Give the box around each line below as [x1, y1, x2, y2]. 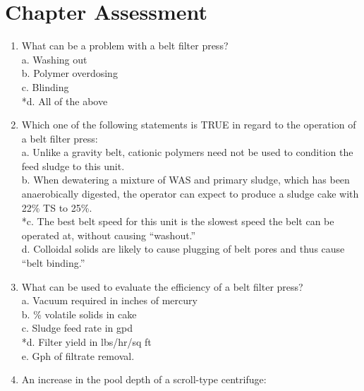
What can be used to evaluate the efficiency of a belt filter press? [21, 279, 303, 294]
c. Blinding [21, 79, 69, 94]
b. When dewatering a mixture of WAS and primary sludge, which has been [21, 172, 350, 187]
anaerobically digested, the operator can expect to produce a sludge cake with [21, 186, 359, 201]
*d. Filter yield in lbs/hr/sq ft [21, 335, 152, 349]
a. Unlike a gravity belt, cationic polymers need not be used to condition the [21, 145, 353, 160]
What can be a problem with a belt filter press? [21, 38, 229, 53]
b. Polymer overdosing [21, 66, 118, 80]
